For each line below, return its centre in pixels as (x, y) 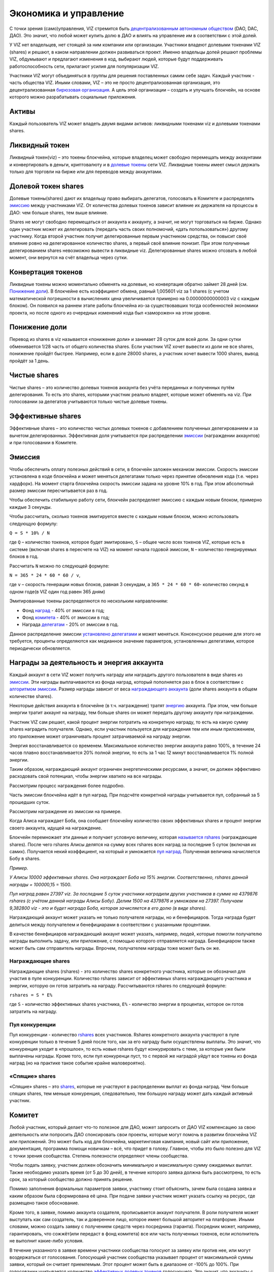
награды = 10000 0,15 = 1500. (41, 884)
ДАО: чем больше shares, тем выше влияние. (59, 212)
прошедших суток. (30, 802)
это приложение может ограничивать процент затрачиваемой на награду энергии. (100, 736)
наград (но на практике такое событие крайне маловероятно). (78, 1063)
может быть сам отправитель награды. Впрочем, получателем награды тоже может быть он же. (115, 948)
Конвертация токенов (46, 272)
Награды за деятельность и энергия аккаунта (87, 663)
